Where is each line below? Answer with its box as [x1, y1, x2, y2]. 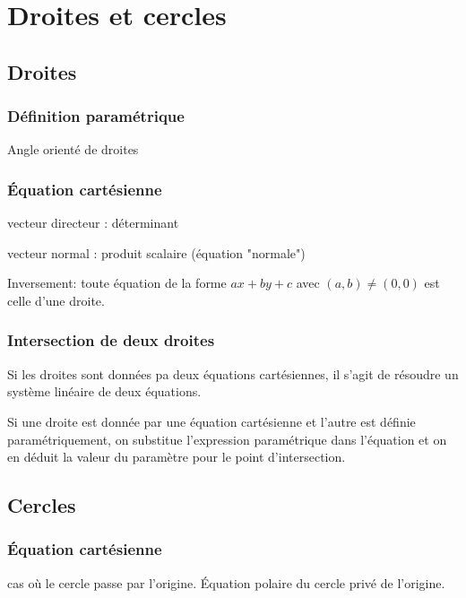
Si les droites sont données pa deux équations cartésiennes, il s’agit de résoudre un [7, 364, 459, 383]
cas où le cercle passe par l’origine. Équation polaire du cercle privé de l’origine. [7, 573, 445, 592]
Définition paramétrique [7, 105, 185, 127]
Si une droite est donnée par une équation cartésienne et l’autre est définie [7, 412, 416, 430]
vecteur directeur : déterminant [7, 213, 179, 232]
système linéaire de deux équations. [7, 382, 202, 401]
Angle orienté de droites [7, 140, 139, 159]
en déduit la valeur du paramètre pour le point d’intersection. [7, 447, 346, 466]
